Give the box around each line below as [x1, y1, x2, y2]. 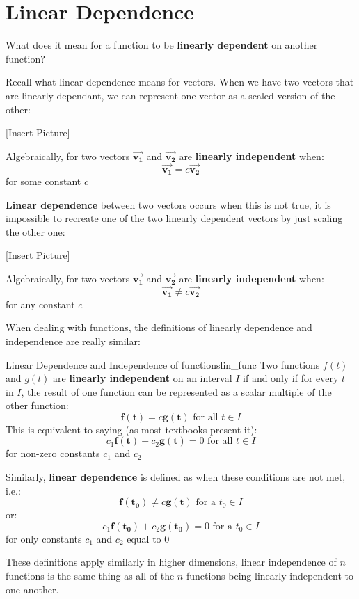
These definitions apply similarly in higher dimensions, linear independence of [6, 554, 337, 569]
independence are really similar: [6, 333, 141, 348]
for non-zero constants [6, 446, 100, 461]
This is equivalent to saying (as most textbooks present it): [6, 422, 257, 436]
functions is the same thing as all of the [6, 568, 175, 583]
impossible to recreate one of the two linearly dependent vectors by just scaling [6, 211, 343, 225]
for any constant [6, 296, 75, 311]
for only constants [6, 531, 82, 545]
